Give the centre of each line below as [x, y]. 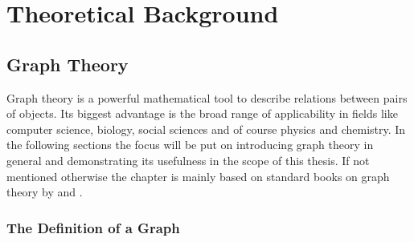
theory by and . [45, 192]
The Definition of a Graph [93, 227]
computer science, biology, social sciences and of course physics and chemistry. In [206, 129]
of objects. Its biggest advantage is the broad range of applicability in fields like [202, 113]
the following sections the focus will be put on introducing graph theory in [190, 145]
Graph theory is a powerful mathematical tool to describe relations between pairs [207, 97]
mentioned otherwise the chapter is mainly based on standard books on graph [198, 176]
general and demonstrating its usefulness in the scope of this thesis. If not [188, 160]
